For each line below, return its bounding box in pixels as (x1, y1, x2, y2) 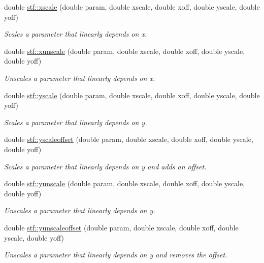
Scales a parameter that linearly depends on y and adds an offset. (4, 161, 207, 171)
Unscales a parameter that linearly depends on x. (4, 72, 155, 83)
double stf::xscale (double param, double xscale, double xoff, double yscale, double (4, 2, 260, 12)
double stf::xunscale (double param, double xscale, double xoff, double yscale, (4, 45, 245, 56)
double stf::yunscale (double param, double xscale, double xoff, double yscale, (4, 178, 245, 189)
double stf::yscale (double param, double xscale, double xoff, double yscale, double (4, 90, 260, 100)
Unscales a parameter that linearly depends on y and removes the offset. (4, 249, 227, 260)
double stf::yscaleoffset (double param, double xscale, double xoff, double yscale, (4, 134, 253, 144)
